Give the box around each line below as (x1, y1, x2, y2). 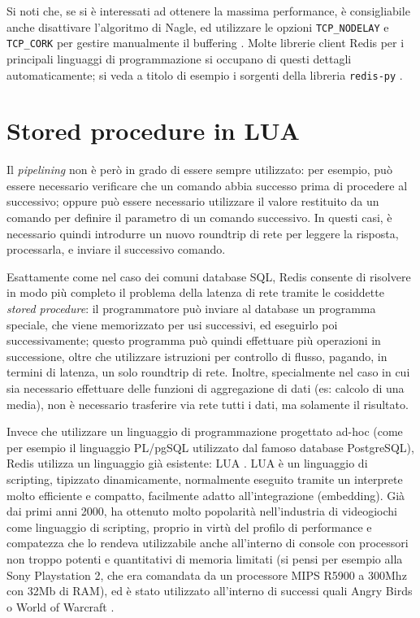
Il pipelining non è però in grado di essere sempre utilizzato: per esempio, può (6, 161, 392, 178)
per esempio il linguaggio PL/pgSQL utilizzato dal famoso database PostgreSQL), (6, 438, 414, 455)
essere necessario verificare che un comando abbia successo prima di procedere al (6, 176, 408, 194)
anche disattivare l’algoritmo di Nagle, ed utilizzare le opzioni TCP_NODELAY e (6, 18, 389, 35)
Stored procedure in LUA (6, 114, 300, 147)
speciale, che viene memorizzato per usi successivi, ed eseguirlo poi (6, 316, 338, 333)
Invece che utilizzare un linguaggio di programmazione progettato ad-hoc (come (6, 423, 403, 440)
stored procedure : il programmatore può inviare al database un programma (6, 300, 376, 317)
